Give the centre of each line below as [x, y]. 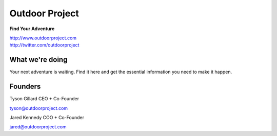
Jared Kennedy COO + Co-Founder [47, 117]
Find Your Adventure [32, 29]
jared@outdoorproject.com [38, 127]
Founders [25, 87]
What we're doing [38, 60]
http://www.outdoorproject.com [43, 38]
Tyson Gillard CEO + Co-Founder [44, 99]
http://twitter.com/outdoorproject [44, 45]
